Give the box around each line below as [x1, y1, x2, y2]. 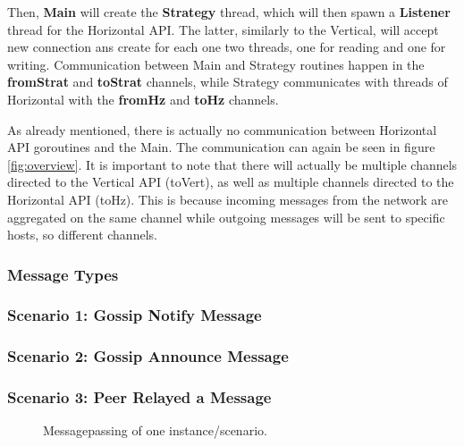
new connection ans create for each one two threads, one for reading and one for [7, 38, 446, 56]
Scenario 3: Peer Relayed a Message [7, 386, 272, 408]
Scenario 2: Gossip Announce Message [7, 345, 289, 367]
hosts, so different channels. [7, 225, 157, 244]
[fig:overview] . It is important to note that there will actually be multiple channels [7, 155, 458, 173]
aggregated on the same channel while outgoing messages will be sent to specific [7, 207, 445, 226]
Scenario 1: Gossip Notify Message [7, 304, 262, 326]
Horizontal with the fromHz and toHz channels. [7, 89, 279, 108]
